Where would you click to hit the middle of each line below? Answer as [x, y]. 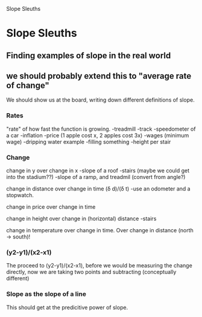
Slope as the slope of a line [46, 294]
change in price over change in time [51, 207]
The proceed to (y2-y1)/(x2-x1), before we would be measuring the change [99, 266]
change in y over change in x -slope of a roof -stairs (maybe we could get [98, 170]
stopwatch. [20, 195]
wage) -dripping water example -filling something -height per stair [89, 142]
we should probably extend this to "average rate [99, 76]
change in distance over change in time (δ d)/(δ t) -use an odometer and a [99, 188]
